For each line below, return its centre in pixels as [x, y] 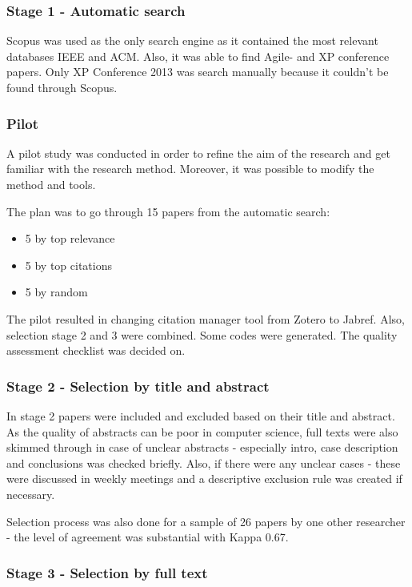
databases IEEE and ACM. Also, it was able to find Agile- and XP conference [198, 56]
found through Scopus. [62, 87]
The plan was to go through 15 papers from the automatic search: [168, 211]
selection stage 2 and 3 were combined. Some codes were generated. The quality [202, 334]
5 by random [56, 292]
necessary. [31, 494]
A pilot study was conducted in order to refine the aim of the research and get [198, 153]
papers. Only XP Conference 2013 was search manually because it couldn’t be [198, 72]
